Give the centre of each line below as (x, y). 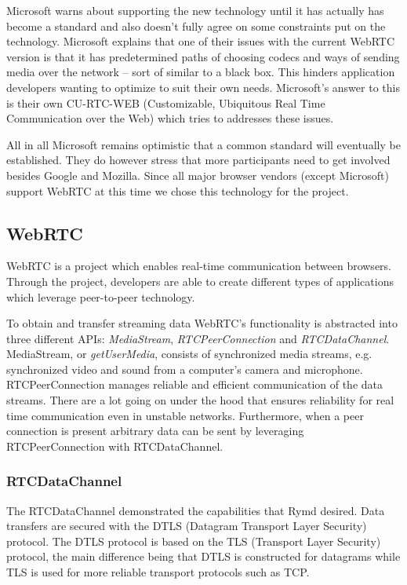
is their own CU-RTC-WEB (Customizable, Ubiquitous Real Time (166, 102)
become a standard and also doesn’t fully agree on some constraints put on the (196, 26)
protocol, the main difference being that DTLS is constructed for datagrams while (203, 556)
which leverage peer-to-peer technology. (101, 296)
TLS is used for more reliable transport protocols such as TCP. (158, 572)
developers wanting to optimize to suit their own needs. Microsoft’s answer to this (203, 87)
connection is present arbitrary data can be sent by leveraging (155, 431)
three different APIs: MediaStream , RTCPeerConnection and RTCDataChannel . (198, 338)
